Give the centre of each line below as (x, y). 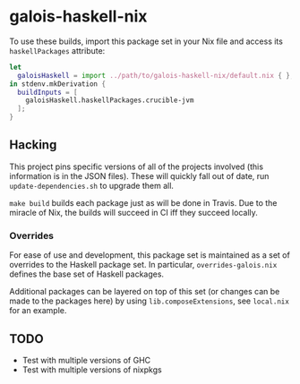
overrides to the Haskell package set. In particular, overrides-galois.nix (143, 265)
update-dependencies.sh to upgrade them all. (92, 185)
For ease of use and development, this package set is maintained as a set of (150, 255)
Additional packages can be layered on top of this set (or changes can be (145, 292)
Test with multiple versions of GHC (86, 360)
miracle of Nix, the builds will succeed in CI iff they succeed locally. (133, 212)
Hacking (33, 145)
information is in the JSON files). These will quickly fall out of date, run (139, 175)
